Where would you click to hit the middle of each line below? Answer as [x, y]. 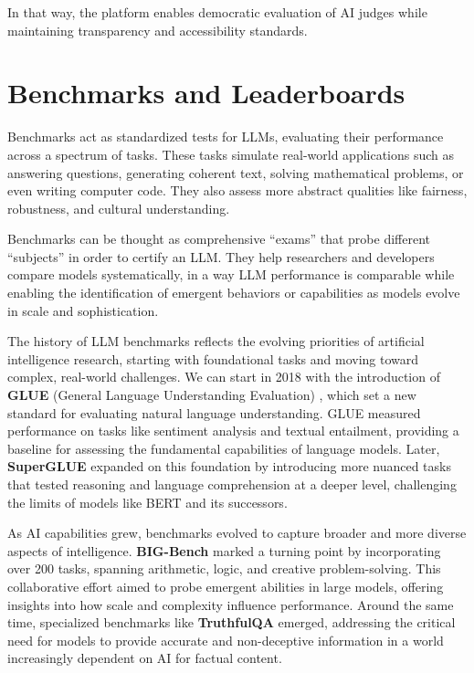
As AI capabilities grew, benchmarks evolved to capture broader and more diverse [237, 533]
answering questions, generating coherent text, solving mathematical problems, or [236, 172]
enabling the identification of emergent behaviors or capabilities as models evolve [234, 293]
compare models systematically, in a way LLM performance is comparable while [231, 274]
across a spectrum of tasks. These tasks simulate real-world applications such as [231, 154]
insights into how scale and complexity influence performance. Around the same [231, 604]
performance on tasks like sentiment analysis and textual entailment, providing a [233, 431]
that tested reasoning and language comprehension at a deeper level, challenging [232, 484]
